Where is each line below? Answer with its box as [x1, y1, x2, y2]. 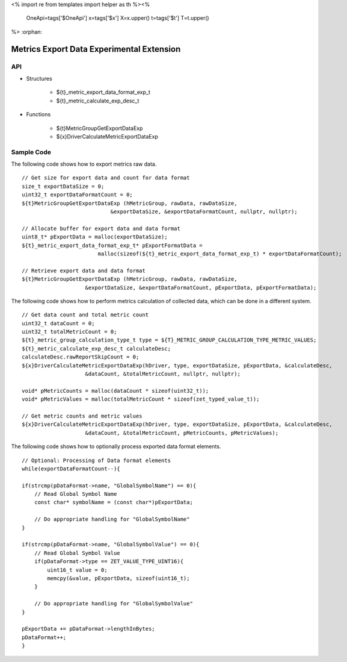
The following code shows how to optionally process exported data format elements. [11, 443, 221, 450]
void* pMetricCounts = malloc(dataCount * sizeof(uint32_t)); [22, 387, 209, 394]
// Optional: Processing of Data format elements [22, 457, 171, 464]
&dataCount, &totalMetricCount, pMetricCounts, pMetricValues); [85, 429, 279, 436]
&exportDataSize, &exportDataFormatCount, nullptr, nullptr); [110, 208, 298, 215]
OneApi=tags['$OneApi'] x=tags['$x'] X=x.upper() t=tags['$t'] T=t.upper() [26, 14, 210, 22]
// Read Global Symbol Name [34, 491, 117, 498]
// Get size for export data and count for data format [22, 175, 190, 181]
